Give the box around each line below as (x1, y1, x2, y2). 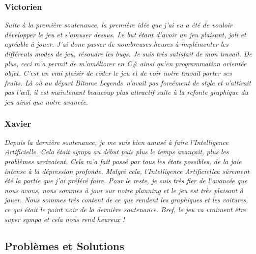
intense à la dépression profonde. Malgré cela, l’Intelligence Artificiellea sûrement (4, 166, 250, 176)
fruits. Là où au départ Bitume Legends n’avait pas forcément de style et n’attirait (4, 77, 251, 87)
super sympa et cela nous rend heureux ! (4, 214, 125, 224)
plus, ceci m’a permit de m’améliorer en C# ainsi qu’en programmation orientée (4, 58, 247, 68)
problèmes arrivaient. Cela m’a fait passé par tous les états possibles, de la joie (4, 156, 242, 166)
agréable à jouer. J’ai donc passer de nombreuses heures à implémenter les (4, 39, 228, 49)
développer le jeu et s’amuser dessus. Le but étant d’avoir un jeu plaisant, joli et (4, 29, 246, 39)
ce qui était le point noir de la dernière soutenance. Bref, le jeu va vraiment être (4, 204, 246, 214)
